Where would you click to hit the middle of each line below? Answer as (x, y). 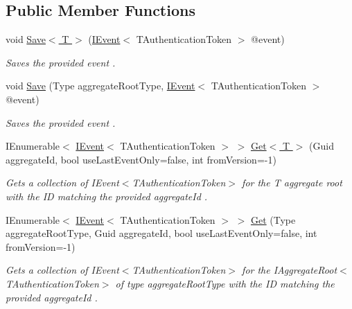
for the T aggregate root (292, 183)
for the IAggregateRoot (290, 270)
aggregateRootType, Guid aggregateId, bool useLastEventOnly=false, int (161, 233)
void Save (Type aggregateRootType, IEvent (100, 86)
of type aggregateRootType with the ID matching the (225, 283)
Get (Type (273, 219)
